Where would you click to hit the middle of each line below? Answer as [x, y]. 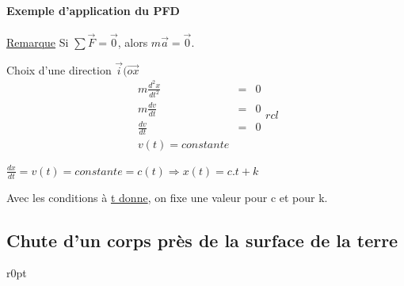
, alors [133, 42]
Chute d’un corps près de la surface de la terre [202, 240]
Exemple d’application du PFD [93, 10]
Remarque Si [38, 42]
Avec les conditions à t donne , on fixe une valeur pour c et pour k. [167, 197]
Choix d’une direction [59, 69]
